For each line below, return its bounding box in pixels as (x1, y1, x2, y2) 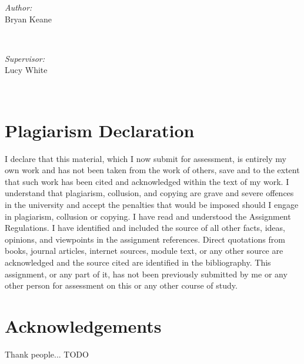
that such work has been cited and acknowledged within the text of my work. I (5, 175, 289, 187)
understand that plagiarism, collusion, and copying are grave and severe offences (5, 187, 294, 199)
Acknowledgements (5, 314, 162, 337)
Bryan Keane (5, 12, 52, 25)
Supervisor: (5, 52, 45, 64)
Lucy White (5, 64, 48, 76)
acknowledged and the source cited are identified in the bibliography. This (5, 256, 271, 269)
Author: (5, 1, 32, 13)
